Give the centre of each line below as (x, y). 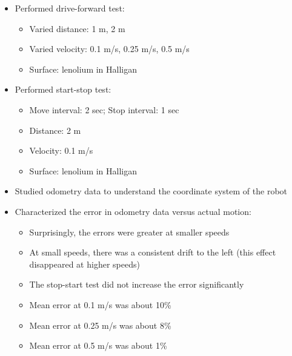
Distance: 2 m (55, 130)
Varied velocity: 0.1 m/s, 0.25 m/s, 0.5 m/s (109, 49)
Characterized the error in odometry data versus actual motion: (133, 211)
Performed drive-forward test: (70, 8)
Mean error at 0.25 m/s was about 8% (100, 325)
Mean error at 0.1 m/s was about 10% (100, 304)
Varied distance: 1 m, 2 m (77, 28)
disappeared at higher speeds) (85, 264)
